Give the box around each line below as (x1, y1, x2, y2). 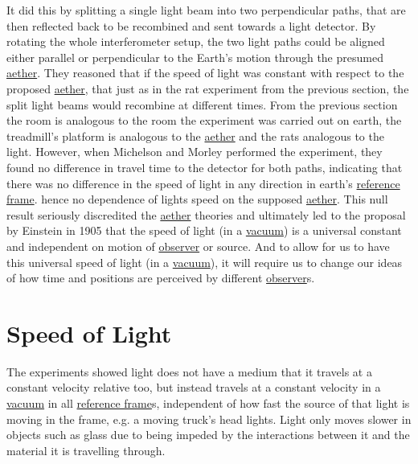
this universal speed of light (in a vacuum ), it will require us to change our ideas (6, 253, 403, 270)
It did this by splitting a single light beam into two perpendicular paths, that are (6, 2, 406, 18)
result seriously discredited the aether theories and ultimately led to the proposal (6, 206, 406, 223)
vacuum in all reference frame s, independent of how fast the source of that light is (6, 395, 410, 411)
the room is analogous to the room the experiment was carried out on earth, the (6, 112, 402, 129)
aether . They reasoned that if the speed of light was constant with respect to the (6, 64, 404, 81)
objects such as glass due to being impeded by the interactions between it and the (6, 426, 410, 443)
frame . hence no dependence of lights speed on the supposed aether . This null (6, 191, 388, 207)
